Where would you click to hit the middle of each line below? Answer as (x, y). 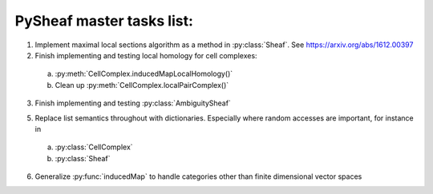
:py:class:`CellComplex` (94, 147)
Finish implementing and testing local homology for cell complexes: (146, 55)
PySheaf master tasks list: (104, 21)
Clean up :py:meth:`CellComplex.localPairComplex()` (142, 85)
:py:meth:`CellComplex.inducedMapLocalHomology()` (144, 74)
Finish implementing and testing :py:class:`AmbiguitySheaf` (133, 103)
